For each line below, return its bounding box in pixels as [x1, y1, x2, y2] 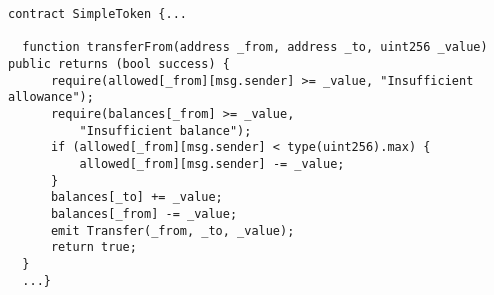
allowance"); [8, 90, 94, 105]
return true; [50, 240, 137, 255]
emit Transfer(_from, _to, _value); [50, 223, 295, 238]
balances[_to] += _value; [50, 190, 223, 205]
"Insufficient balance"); [79, 123, 252, 138]
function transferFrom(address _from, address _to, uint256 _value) [22, 40, 488, 55]
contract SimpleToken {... [8, 7, 187, 21]
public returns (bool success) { [8, 56, 230, 71]
